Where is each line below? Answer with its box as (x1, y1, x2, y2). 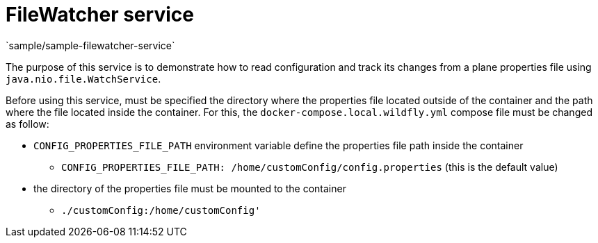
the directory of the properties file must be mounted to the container (33, 182, 346, 194)
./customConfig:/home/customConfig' (61, 204, 261, 216)
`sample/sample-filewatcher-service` (6, 39, 175, 51)
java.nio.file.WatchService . (6, 72, 161, 85)
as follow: (6, 117, 49, 130)
